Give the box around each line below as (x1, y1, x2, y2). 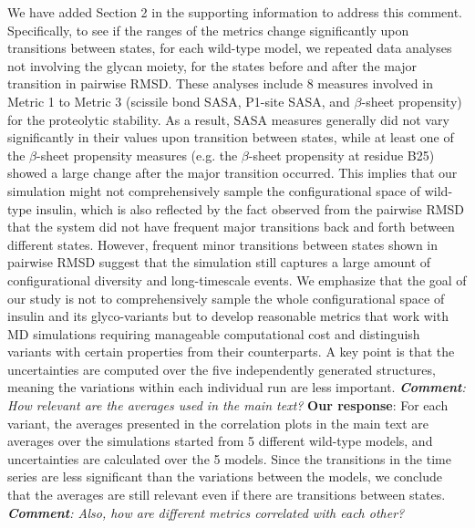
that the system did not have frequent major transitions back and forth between (7, 217, 455, 236)
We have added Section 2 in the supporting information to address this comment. (7, 3, 462, 21)
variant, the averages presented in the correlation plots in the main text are (7, 413, 429, 432)
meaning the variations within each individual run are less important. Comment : (7, 378, 466, 397)
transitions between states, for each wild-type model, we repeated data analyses (7, 38, 452, 57)
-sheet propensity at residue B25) (248, 145, 435, 164)
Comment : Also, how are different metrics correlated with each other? (7, 502, 405, 522)
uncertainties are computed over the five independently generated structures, (7, 359, 436, 378)
